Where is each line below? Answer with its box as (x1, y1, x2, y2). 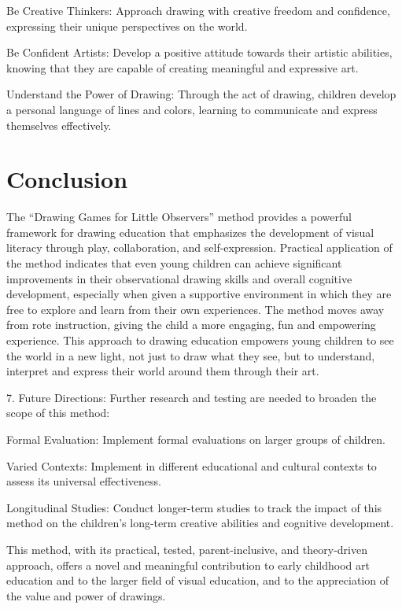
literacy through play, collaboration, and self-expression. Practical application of (6, 239, 393, 256)
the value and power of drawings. (6, 587, 166, 603)
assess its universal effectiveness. (6, 473, 161, 489)
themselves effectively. (6, 116, 112, 133)
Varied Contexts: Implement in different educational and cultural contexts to (6, 457, 377, 474)
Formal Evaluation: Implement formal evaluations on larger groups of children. (6, 431, 385, 447)
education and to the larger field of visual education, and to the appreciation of (6, 572, 389, 589)
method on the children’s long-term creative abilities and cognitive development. (6, 515, 394, 531)
